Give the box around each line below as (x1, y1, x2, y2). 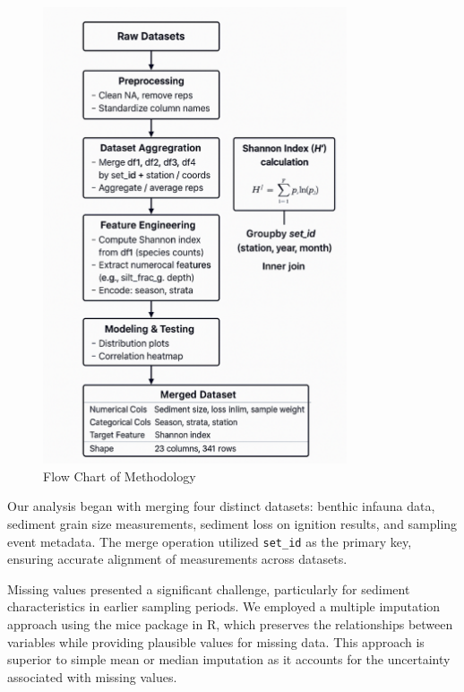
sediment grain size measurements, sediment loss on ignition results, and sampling (7, 515, 458, 533)
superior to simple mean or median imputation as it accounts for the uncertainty (7, 650, 451, 669)
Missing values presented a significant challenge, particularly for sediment (7, 579, 410, 598)
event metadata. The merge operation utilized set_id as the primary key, (7, 532, 412, 550)
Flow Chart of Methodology (43, 466, 196, 485)
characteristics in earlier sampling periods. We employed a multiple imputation (7, 597, 441, 616)
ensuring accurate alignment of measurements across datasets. (7, 549, 348, 568)
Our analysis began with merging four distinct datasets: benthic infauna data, (7, 497, 435, 515)
